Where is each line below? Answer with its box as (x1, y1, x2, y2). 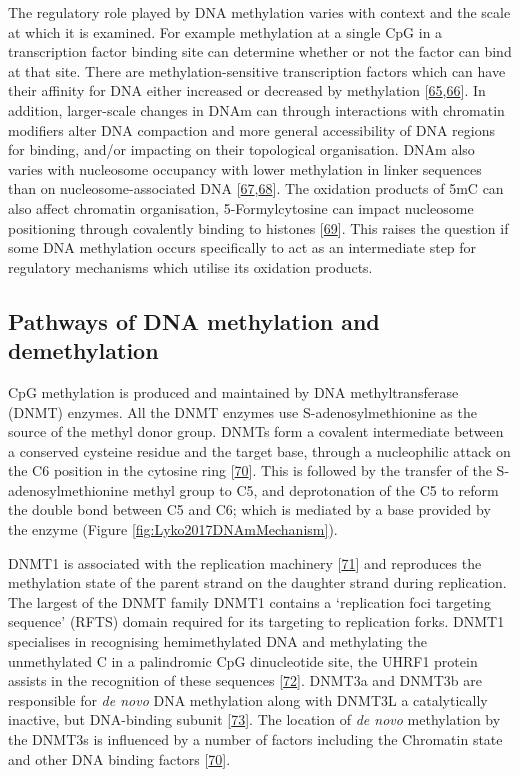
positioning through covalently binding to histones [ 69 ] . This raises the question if (8, 217, 509, 238)
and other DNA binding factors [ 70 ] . (8, 748, 231, 769)
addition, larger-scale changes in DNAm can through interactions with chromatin (8, 99, 505, 120)
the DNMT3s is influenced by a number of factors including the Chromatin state (8, 729, 503, 749)
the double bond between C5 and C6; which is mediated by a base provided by (8, 499, 491, 520)
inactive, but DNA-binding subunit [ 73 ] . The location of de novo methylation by (8, 709, 501, 730)
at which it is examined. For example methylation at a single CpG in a (8, 21, 443, 42)
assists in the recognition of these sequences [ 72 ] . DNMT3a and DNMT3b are (8, 670, 482, 691)
